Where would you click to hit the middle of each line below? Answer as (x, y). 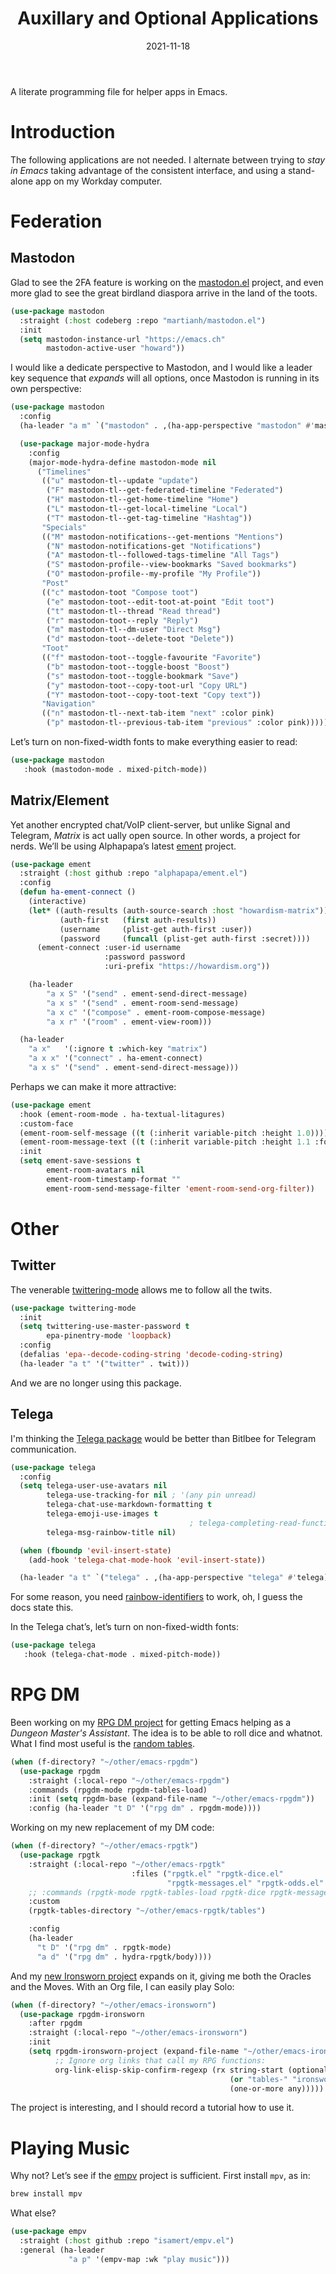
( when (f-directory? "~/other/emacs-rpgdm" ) (104, 1762)
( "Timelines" (64, 472)
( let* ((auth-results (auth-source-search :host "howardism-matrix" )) (178, 910)
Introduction (63, 132)
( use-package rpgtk (60, 1855)
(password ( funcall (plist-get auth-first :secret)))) (185, 938)
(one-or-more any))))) (277, 2088)
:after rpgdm (55, 2023)
